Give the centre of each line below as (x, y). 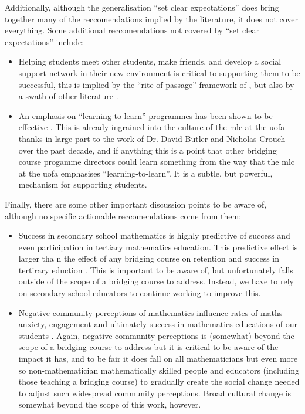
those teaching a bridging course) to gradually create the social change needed (159, 381)
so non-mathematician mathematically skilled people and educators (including (159, 370)
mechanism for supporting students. (83, 184)
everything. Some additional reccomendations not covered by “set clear (132, 30)
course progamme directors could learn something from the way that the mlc (157, 162)
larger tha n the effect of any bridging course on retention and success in (149, 258)
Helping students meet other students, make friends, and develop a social (150, 61)
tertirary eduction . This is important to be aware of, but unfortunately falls (156, 269)
